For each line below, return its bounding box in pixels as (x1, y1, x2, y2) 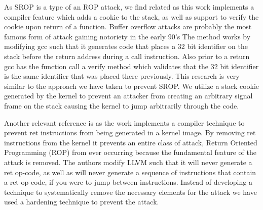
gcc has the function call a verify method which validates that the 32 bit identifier (4, 61, 259, 71)
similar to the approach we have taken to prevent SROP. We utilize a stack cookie (4, 80, 259, 91)
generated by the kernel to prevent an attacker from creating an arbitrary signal (4, 90, 253, 101)
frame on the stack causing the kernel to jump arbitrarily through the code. (4, 100, 239, 111)
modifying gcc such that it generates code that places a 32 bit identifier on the (4, 41, 248, 51)
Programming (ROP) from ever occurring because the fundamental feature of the (4, 147, 256, 157)
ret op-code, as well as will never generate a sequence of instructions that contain (4, 167, 256, 177)
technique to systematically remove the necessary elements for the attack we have (4, 186, 257, 197)
